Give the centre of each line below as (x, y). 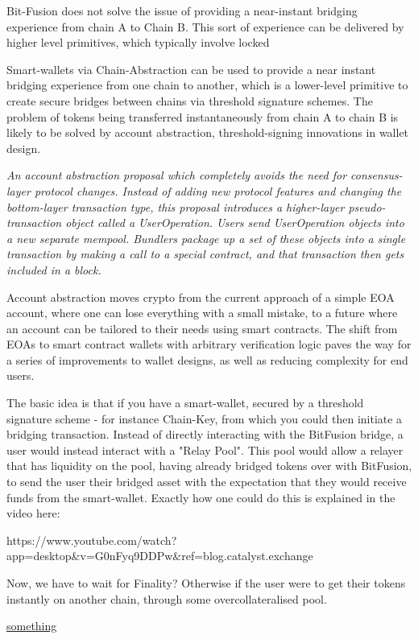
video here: (33, 513)
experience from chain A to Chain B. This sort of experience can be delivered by (205, 26)
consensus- (377, 175)
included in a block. (54, 269)
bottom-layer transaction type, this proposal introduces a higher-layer (176, 206)
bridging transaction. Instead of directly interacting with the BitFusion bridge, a (205, 434)
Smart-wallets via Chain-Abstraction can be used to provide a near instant (191, 69)
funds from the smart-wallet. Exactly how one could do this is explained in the (201, 497)
